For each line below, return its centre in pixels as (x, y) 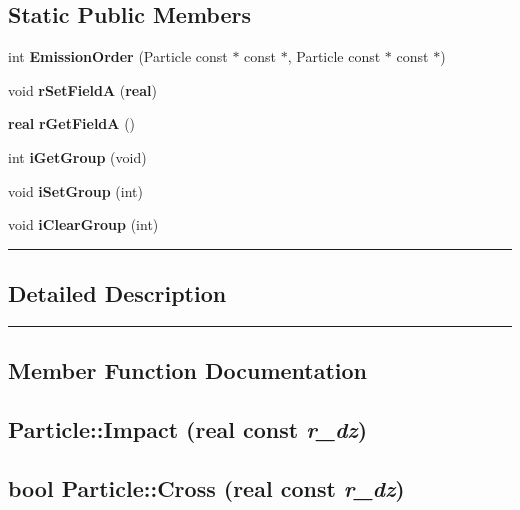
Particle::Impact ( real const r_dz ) (188, 429)
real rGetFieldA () (72, 123)
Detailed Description (117, 293)
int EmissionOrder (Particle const (118, 56)
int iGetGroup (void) (77, 156)
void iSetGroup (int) (75, 190)
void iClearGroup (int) (83, 224)
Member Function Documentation (188, 370)
